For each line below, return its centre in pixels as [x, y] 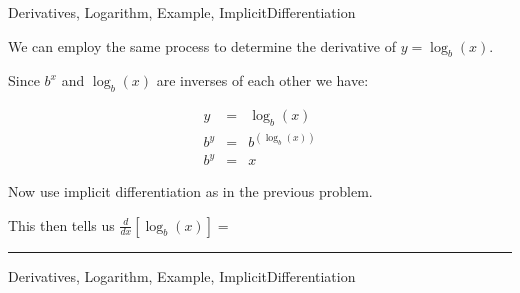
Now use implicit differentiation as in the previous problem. [190, 191]
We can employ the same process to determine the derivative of [202, 45]
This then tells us [61, 224]
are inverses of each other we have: [262, 80]
